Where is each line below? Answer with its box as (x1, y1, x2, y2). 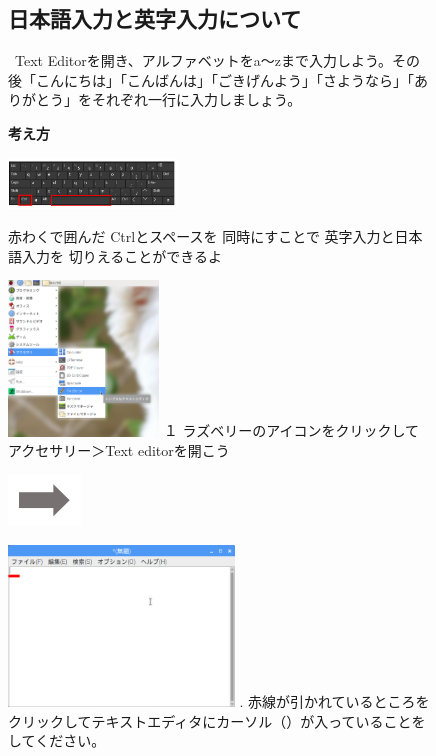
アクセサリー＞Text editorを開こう (8, 440, 230, 461)
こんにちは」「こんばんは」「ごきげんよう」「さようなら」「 (35, 69, 414, 90)
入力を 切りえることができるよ (21, 245, 222, 266)
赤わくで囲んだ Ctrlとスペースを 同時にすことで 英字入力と (8, 226, 395, 247)
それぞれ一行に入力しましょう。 (91, 89, 302, 110)
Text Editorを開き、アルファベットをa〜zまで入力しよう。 (14, 50, 393, 71)
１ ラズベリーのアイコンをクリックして (163, 420, 420, 441)
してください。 (8, 730, 106, 751)
